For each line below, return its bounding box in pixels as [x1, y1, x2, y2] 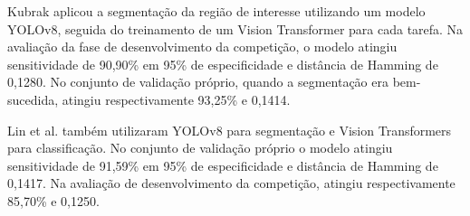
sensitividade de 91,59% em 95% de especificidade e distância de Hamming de [7, 155, 438, 174]
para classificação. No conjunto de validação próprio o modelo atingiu [7, 138, 393, 157]
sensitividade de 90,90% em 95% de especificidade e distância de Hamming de [7, 54, 438, 73]
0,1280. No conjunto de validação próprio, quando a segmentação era [7, 72, 388, 91]
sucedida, [7, 89, 59, 108]
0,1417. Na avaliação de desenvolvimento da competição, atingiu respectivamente [7, 174, 456, 193]
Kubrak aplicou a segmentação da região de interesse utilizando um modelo [7, 2, 426, 20]
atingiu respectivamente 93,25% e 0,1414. [62, 89, 291, 108]
